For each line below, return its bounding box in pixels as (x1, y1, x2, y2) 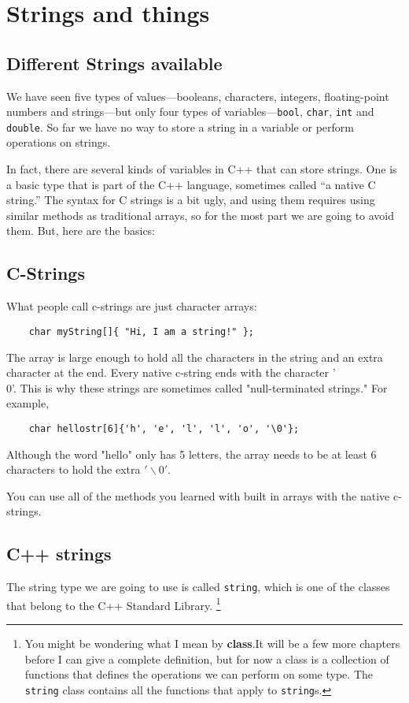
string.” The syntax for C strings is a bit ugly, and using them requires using (6, 192, 375, 208)
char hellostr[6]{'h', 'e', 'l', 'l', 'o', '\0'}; (28, 422, 300, 434)
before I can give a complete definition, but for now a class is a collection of (24, 650, 389, 667)
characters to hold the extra (6, 461, 141, 478)
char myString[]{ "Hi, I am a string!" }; (28, 325, 254, 337)
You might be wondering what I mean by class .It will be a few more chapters (24, 635, 400, 652)
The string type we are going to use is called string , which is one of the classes (6, 578, 390, 595)
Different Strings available (6, 50, 223, 75)
